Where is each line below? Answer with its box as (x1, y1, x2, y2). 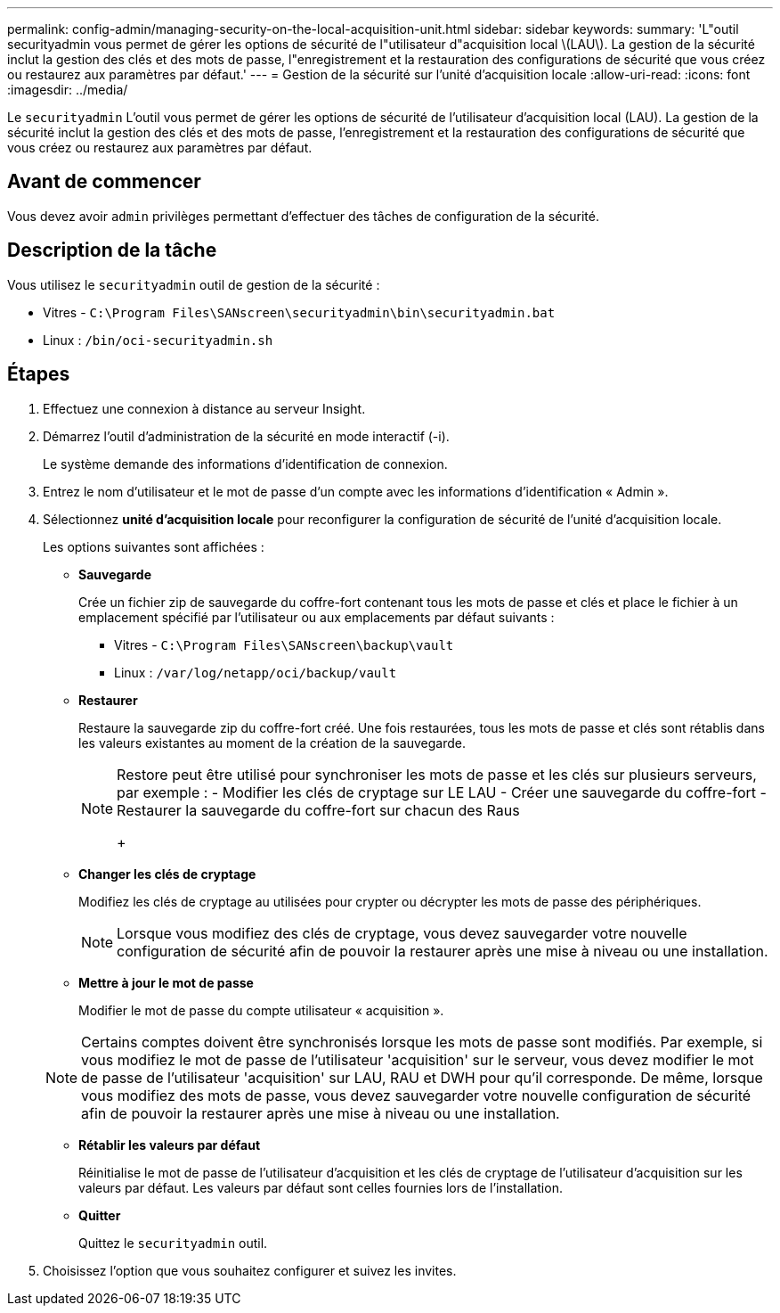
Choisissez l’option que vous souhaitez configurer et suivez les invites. (43, 1262, 457, 1278)
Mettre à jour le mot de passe (78, 974, 254, 990)
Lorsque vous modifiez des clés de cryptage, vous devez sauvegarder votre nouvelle (117, 923, 687, 942)
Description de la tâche (7, 239, 217, 262)
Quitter (78, 1207, 121, 1223)
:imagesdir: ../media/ (7, 82, 128, 97)
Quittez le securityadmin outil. (78, 1235, 268, 1251)
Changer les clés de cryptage (78, 866, 256, 882)
